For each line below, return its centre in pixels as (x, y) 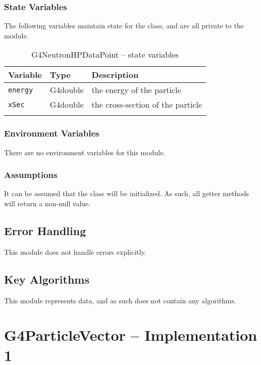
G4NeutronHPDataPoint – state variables (105, 55)
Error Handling (45, 231)
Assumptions (31, 175)
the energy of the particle (136, 90)
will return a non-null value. (47, 203)
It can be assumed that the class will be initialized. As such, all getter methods (127, 193)
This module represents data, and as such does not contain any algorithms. (120, 300)
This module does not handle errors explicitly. (75, 252)
